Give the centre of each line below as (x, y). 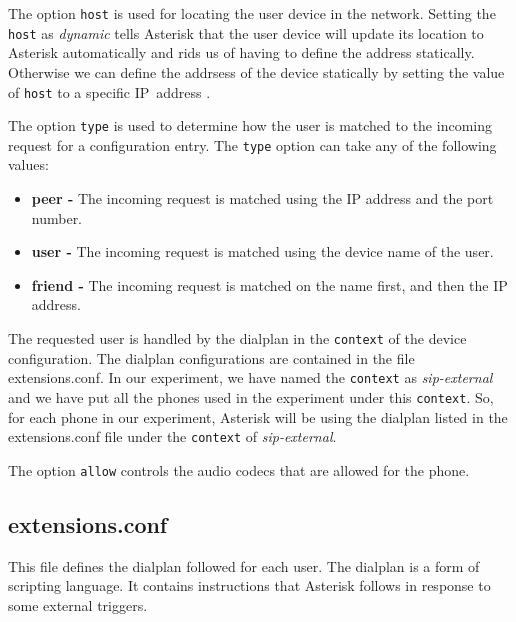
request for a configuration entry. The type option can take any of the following (252, 144)
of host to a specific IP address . (109, 91)
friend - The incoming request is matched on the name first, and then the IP (269, 284)
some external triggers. (78, 604)
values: (28, 164)
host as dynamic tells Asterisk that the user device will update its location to (246, 32)
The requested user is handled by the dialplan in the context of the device (237, 338)
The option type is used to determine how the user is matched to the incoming (250, 125)
